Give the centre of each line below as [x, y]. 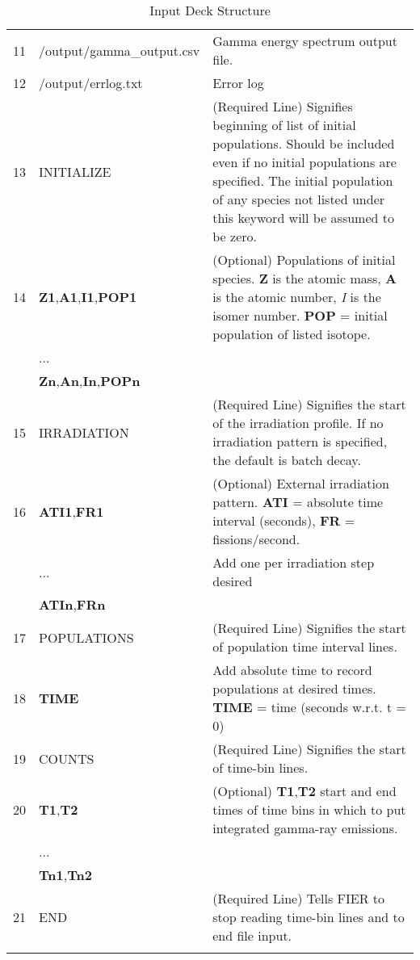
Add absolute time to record [292, 670]
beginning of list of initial [284, 125]
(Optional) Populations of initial [304, 260]
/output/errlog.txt [91, 83]
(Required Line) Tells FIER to [299, 898]
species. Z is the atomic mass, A [305, 278]
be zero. [235, 236]
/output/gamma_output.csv [120, 50]
